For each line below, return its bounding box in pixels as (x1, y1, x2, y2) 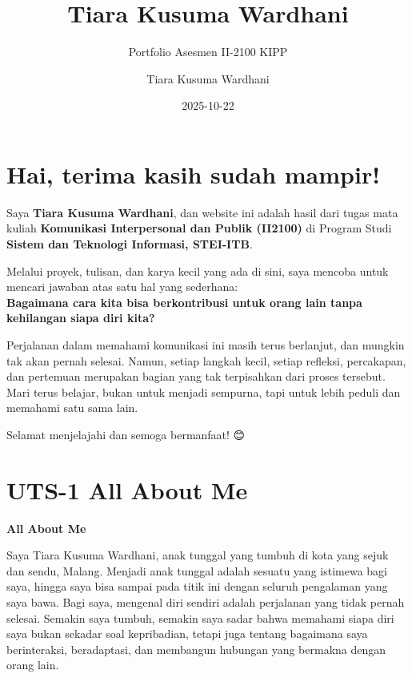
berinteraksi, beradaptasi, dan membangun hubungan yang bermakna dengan (6, 640, 386, 657)
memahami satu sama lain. (6, 399, 138, 416)
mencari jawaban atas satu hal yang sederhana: (6, 278, 238, 295)
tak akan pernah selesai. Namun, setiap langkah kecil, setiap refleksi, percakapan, (6, 352, 406, 369)
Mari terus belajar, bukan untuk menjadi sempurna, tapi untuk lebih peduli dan (6, 383, 401, 400)
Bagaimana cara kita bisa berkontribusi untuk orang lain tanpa (6, 293, 362, 310)
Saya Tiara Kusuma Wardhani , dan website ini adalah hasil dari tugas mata (6, 204, 398, 220)
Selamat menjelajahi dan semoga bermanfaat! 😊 (6, 426, 246, 442)
